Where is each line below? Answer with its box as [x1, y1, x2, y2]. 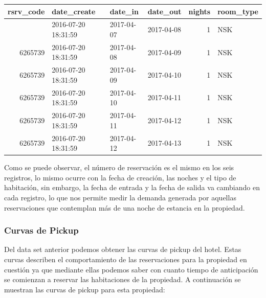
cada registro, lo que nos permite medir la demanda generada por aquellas [4, 192, 236, 202]
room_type [217, 6, 258, 16]
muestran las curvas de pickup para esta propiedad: [4, 284, 165, 294]
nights [188, 6, 211, 16]
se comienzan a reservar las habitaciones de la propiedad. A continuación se [4, 274, 241, 285]
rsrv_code [8, 6, 45, 16]
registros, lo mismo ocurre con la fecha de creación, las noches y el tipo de [4, 172, 236, 182]
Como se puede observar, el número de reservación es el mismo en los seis [4, 162, 234, 173]
